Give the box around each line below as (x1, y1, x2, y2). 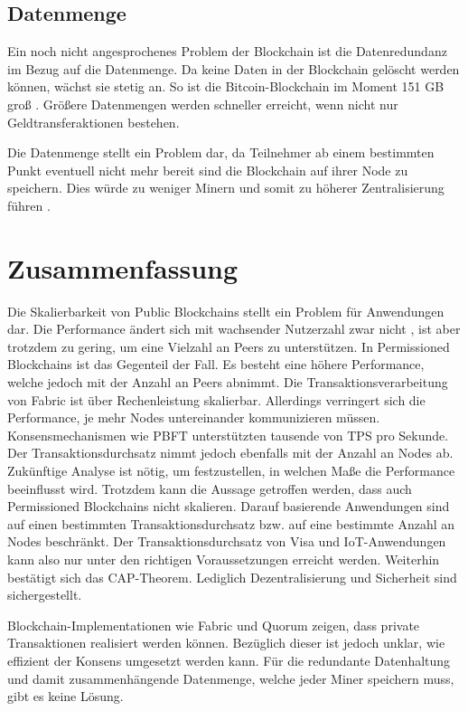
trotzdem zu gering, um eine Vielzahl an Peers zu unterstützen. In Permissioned (7, 337, 450, 355)
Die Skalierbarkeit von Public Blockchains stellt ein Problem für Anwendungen (7, 301, 445, 320)
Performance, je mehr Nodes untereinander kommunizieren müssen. (7, 408, 380, 427)
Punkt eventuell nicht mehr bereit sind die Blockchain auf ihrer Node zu (7, 160, 408, 179)
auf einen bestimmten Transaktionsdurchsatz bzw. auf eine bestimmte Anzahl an (7, 514, 455, 533)
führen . (7, 195, 51, 214)
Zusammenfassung (7, 249, 239, 286)
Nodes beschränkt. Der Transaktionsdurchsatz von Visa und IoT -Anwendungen (7, 532, 446, 551)
